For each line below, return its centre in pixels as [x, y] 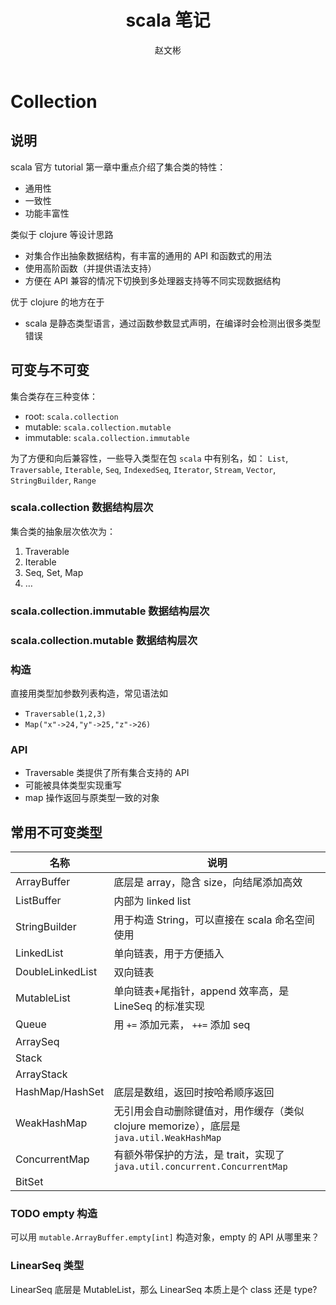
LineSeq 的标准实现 [159, 1006]
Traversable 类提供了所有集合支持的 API [107, 773]
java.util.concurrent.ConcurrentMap [200, 1167]
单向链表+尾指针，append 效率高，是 [201, 991]
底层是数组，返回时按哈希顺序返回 [194, 1093]
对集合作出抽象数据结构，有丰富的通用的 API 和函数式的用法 [148, 255]
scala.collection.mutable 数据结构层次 [104, 640]
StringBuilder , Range [53, 480]
